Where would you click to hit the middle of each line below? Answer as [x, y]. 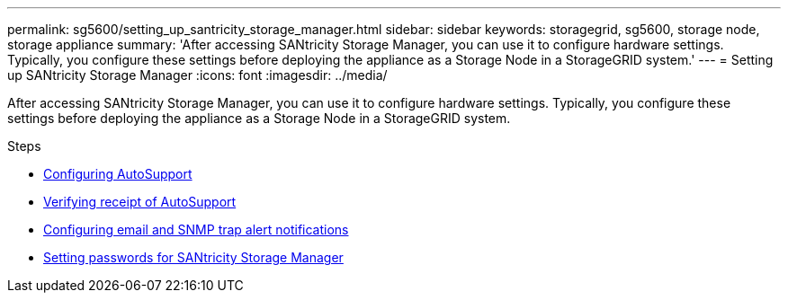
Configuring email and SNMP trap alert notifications [196, 229]
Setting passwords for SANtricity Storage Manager [193, 257]
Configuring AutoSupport [118, 174]
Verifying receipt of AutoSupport [140, 202]
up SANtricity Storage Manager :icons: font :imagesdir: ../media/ [197, 75]
